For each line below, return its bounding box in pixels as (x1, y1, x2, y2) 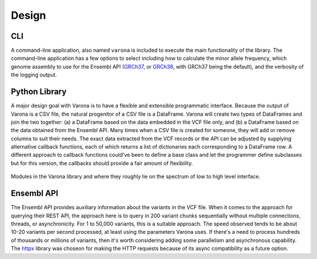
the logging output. (11, 71, 57, 79)
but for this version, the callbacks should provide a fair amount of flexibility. (11, 159, 193, 167)
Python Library (11, 87, 67, 97)
